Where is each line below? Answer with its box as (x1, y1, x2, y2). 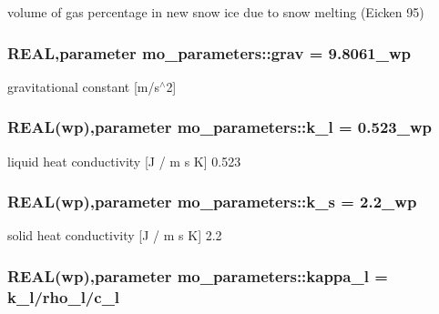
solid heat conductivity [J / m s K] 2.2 (7, 226, 222, 245)
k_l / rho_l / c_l (7, 285, 120, 308)
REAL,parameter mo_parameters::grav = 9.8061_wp (7, 41, 412, 64)
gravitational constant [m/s (7, 76, 160, 96)
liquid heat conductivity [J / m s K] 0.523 (7, 151, 241, 170)
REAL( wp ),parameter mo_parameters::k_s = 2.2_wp (7, 190, 417, 213)
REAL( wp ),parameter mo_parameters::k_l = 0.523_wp (7, 116, 432, 138)
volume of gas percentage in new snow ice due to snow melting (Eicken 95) (7, 3, 424, 21)
